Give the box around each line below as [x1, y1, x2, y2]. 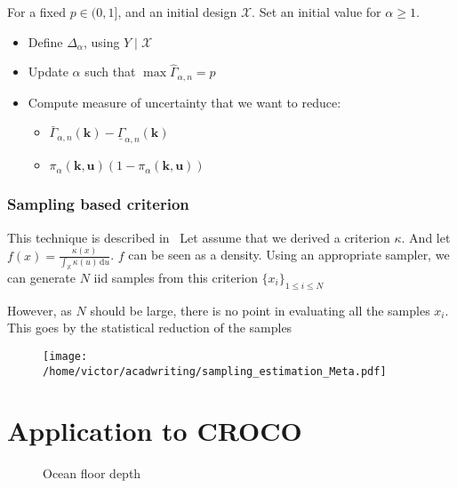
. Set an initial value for [252, 3, 381, 20]
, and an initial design [117, 3, 237, 20]
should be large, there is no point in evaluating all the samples [90, 300, 430, 319]
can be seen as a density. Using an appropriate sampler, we [128, 245, 450, 264]
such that [84, 62, 136, 81]
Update [28, 62, 68, 81]
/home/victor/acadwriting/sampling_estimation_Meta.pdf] [43, 364, 387, 378]
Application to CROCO [7, 412, 302, 449]
